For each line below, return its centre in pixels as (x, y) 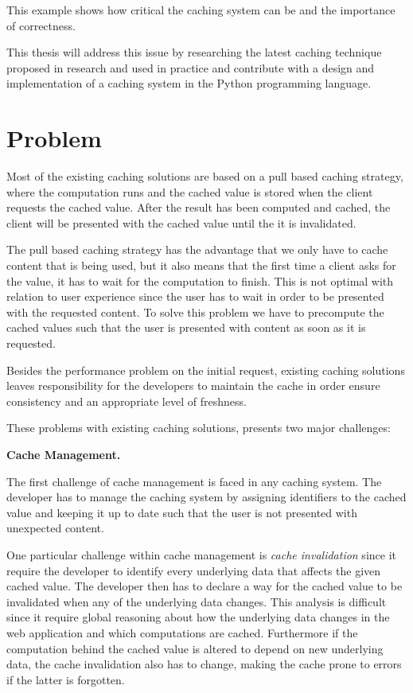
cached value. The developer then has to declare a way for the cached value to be (205, 586)
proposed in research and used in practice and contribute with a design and (191, 67)
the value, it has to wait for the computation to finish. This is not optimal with (200, 280)
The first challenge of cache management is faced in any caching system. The (194, 481)
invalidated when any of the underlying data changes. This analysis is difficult (197, 601)
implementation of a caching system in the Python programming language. (189, 83)
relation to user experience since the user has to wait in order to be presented (195, 296)
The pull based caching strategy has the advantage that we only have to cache (197, 249)
